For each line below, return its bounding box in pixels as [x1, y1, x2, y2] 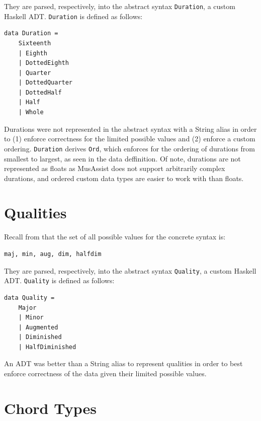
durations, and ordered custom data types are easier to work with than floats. [4, 173, 244, 183]
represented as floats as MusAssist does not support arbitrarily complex [4, 163, 225, 174]
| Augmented [18, 323, 58, 331]
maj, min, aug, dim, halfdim [4, 250, 102, 258]
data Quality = [4, 294, 55, 301]
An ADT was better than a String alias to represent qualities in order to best [4, 358, 243, 369]
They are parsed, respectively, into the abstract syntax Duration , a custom [4, 1, 235, 11]
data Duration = [4, 30, 58, 37]
